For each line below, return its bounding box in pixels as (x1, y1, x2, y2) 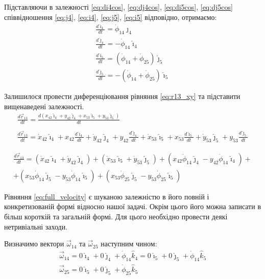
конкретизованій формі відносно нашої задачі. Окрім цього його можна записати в (4, 201, 261, 212)
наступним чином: (101, 238, 157, 249)
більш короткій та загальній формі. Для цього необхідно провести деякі (4, 211, 228, 222)
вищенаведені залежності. (4, 100, 84, 111)
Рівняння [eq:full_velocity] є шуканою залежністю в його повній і (4, 191, 209, 201)
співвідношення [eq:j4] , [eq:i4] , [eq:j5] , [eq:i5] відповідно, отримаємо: (4, 11, 217, 22)
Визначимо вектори (4, 238, 64, 249)
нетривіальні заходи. (4, 221, 68, 232)
